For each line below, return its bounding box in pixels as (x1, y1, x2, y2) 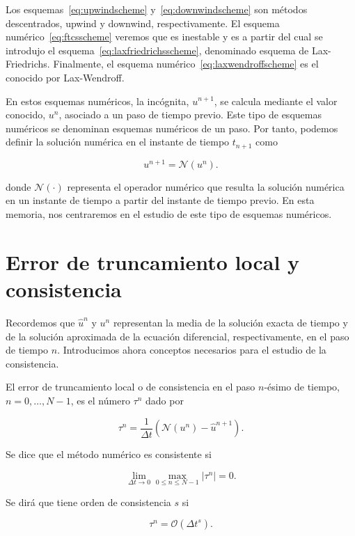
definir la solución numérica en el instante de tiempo (6, 134, 230, 149)
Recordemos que (6, 315, 75, 329)
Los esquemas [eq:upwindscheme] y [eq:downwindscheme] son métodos (6, 2, 308, 16)
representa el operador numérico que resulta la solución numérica (67, 179, 345, 194)
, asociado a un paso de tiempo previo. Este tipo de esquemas (58, 107, 322, 122)
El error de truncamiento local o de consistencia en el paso (6, 379, 255, 394)
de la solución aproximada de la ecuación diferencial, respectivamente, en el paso (6, 329, 349, 343)
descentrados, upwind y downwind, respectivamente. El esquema (6, 15, 280, 30)
